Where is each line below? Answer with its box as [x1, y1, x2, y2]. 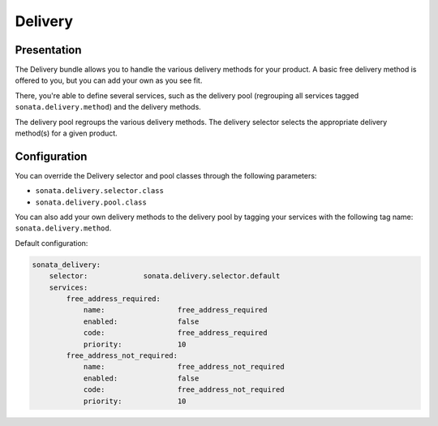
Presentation [15, 43, 82, 57]
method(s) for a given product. [15, 128, 118, 138]
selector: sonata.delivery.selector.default [49, 272, 281, 281]
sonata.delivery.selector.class [35, 187, 164, 196]
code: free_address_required [83, 329, 268, 338]
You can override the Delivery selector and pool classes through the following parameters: [15, 170, 317, 180]
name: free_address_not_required [83, 362, 285, 372]
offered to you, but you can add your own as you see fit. [15, 75, 203, 85]
